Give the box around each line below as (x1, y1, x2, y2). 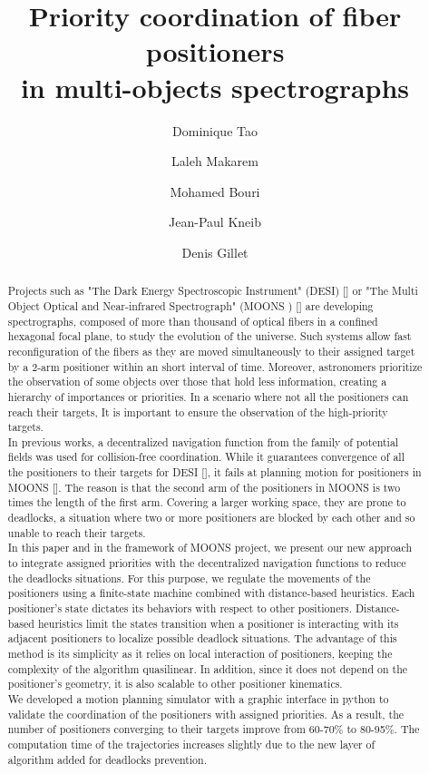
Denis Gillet (181, 242, 249, 261)
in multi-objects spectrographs (20, 68, 410, 105)
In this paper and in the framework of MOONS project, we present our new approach (7, 540, 413, 555)
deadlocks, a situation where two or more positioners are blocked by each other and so (7, 510, 415, 525)
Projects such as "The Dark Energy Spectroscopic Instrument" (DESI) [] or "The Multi (7, 283, 418, 299)
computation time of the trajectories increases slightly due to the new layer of (7, 736, 375, 751)
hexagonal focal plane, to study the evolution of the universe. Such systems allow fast (7, 328, 412, 344)
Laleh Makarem (171, 152, 258, 171)
